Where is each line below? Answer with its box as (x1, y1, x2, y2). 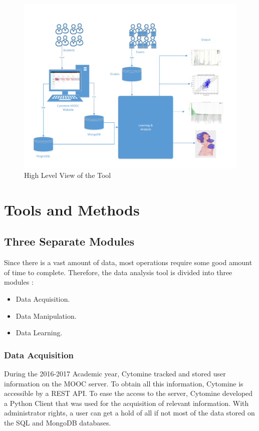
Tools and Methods (4, 199, 140, 220)
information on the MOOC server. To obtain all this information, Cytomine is (4, 378, 243, 388)
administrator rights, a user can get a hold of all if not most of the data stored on (4, 407, 255, 418)
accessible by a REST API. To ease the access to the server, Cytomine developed (4, 388, 253, 398)
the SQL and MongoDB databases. (4, 417, 111, 428)
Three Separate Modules (4, 234, 134, 249)
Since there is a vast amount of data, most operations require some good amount (4, 257, 252, 268)
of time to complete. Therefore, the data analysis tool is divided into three (4, 267, 232, 277)
